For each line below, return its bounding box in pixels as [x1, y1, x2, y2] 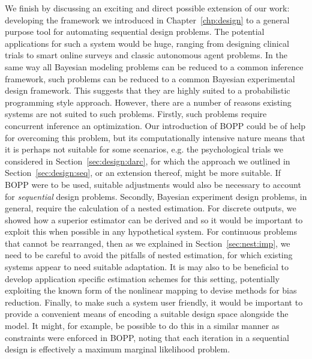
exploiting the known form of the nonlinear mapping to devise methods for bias [5, 284, 297, 297]
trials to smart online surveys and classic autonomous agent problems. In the [5, 49, 287, 61]
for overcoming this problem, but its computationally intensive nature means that [5, 131, 305, 143]
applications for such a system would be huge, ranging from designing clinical [5, 37, 289, 49]
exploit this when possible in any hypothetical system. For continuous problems [5, 225, 297, 238]
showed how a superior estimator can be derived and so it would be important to [5, 213, 303, 226]
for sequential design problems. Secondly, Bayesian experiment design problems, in [5, 190, 307, 202]
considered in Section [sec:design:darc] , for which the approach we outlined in [5, 154, 290, 167]
